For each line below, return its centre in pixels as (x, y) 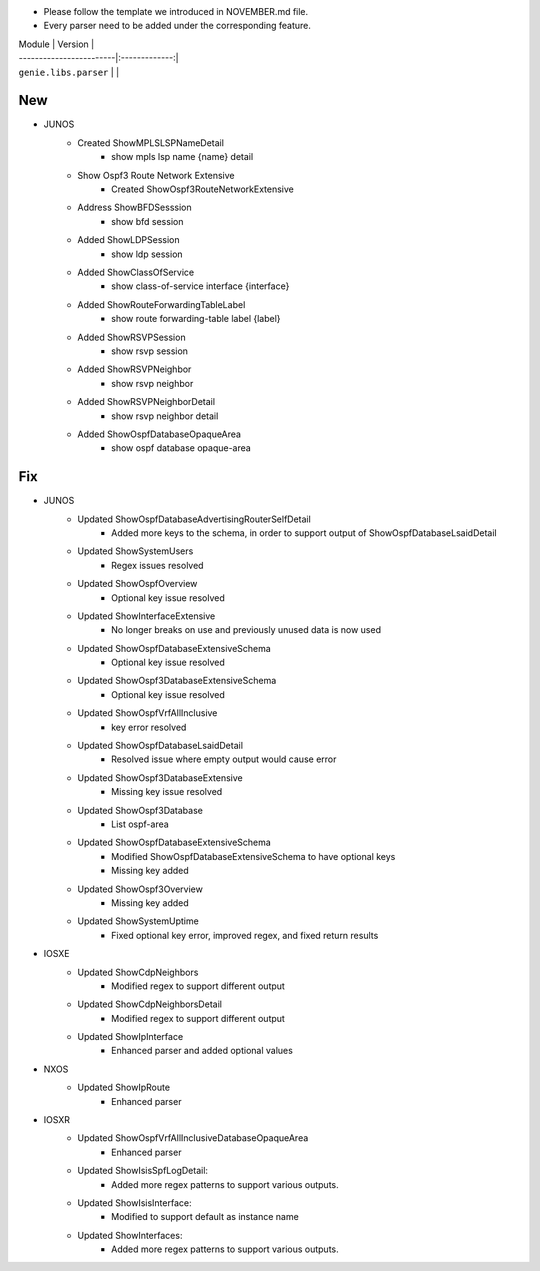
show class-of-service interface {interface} (200, 286)
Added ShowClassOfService (136, 272)
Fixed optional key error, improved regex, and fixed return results (245, 935)
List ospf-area (140, 824)
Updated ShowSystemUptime (138, 921)
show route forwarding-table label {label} (196, 319)
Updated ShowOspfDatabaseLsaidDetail (160, 746)
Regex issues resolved (157, 565)
